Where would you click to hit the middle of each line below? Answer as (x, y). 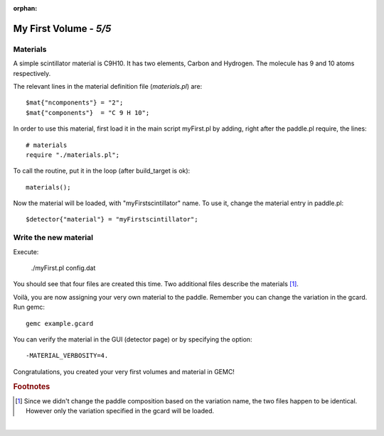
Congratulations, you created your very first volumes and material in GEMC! (124, 371)
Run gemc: (29, 307)
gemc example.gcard (60, 323)
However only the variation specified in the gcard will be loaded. (120, 411)
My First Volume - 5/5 (62, 28)
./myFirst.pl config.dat (63, 268)
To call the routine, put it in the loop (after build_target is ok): (102, 171)
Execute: (26, 251)
